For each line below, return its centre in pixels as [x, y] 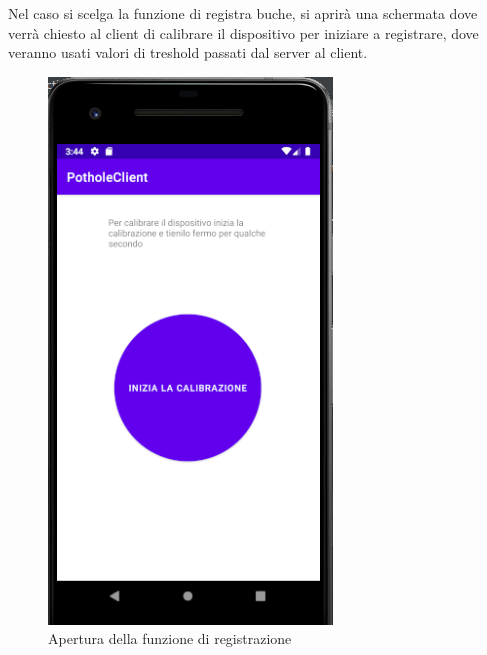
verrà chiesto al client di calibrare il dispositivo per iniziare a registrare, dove [243, 32]
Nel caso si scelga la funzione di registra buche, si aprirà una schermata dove [243, 13]
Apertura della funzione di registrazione [170, 638]
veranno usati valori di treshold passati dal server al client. [188, 52]
